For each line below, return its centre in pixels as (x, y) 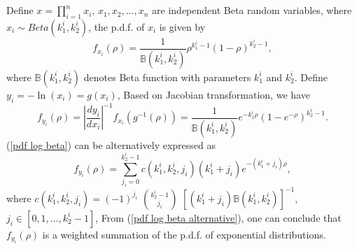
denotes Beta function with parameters (167, 77)
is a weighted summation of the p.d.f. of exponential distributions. (184, 234)
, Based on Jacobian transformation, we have (213, 94)
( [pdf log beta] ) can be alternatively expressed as (111, 144)
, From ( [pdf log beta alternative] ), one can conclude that (218, 217)
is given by (182, 26)
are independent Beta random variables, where (252, 10)
